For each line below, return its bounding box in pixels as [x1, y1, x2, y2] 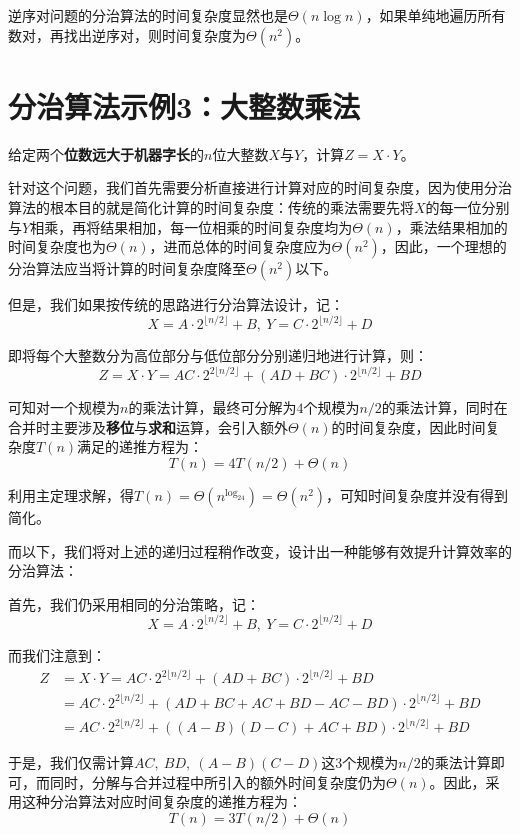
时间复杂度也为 [8, 236, 106, 257]
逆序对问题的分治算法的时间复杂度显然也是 [8, 5, 288, 25]
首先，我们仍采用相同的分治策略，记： [8, 593, 260, 614]
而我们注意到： [8, 644, 106, 665]
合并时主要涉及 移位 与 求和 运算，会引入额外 [8, 416, 288, 437]
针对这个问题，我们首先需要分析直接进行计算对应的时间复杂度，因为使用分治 [8, 177, 512, 198]
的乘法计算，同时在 [381, 397, 508, 418]
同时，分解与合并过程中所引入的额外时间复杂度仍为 [49, 771, 386, 792]
